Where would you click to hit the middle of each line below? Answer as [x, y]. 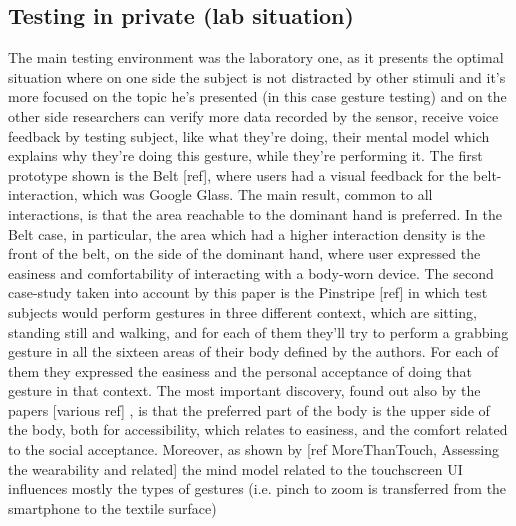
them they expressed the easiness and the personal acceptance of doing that [240, 370]
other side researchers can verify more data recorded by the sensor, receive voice [253, 115]
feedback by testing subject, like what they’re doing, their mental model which [249, 135]
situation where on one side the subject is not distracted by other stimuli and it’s [257, 76]
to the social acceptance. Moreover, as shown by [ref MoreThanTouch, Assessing [254, 449]
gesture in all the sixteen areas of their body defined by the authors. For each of [253, 351]
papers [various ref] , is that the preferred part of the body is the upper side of [249, 409]
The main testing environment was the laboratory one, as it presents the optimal [256, 57]
